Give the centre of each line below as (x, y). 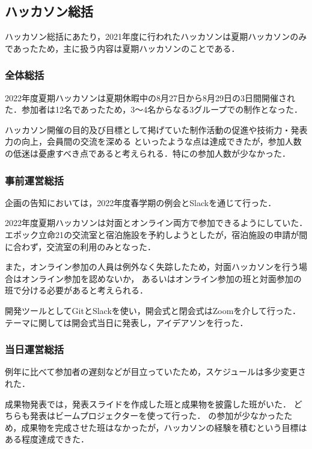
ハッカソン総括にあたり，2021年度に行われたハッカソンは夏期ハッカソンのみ (156, 36)
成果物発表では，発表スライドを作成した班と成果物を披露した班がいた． (148, 403)
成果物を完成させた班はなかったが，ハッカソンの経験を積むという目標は (164, 427)
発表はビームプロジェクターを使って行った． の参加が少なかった (157, 416)
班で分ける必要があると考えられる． (76, 290)
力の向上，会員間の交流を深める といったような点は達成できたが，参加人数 (153, 141)
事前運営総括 (35, 180)
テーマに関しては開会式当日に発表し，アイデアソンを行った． (127, 322)
